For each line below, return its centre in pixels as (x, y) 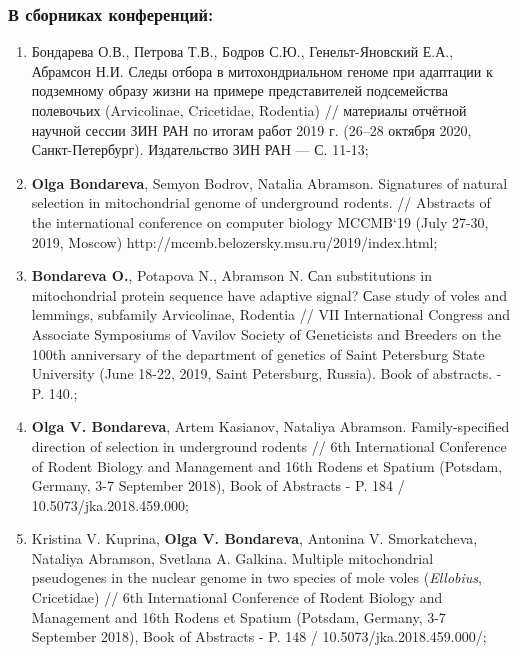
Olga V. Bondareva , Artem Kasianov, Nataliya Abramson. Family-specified (270, 426)
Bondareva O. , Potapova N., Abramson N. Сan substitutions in (231, 275)
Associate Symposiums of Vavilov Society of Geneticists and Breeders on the (266, 333)
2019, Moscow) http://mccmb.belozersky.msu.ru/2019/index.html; (234, 241)
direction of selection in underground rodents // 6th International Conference (269, 445)
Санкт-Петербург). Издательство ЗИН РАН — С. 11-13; (200, 149)
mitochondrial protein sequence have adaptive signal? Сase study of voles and (269, 294)
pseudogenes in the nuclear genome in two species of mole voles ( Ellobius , (256, 577)
